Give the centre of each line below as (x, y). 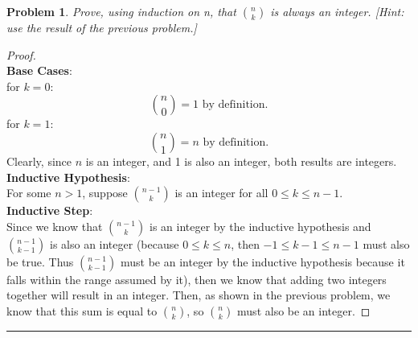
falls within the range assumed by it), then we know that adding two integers (197, 279)
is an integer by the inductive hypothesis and (260, 226)
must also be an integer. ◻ (304, 310)
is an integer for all (221, 193)
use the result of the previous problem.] (102, 27)
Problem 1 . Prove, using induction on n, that (121, 11)
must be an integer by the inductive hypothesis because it (263, 261)
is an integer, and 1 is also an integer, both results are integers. (241, 161)
